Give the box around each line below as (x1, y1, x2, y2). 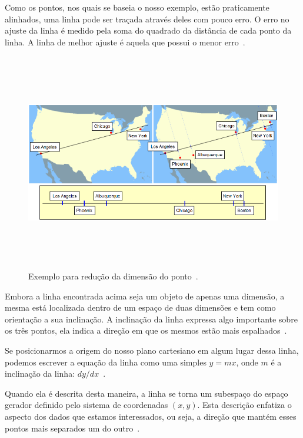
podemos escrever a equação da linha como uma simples (5, 355, 207, 368)
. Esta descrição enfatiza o (197, 399, 292, 411)
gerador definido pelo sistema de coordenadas (5, 399, 168, 411)
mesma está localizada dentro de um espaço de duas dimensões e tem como (5, 301, 276, 314)
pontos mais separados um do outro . (5, 421, 140, 434)
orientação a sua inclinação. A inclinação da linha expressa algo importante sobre (5, 312, 298, 325)
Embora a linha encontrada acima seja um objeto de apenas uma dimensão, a (5, 289, 285, 302)
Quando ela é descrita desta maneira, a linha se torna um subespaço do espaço (5, 387, 288, 399)
